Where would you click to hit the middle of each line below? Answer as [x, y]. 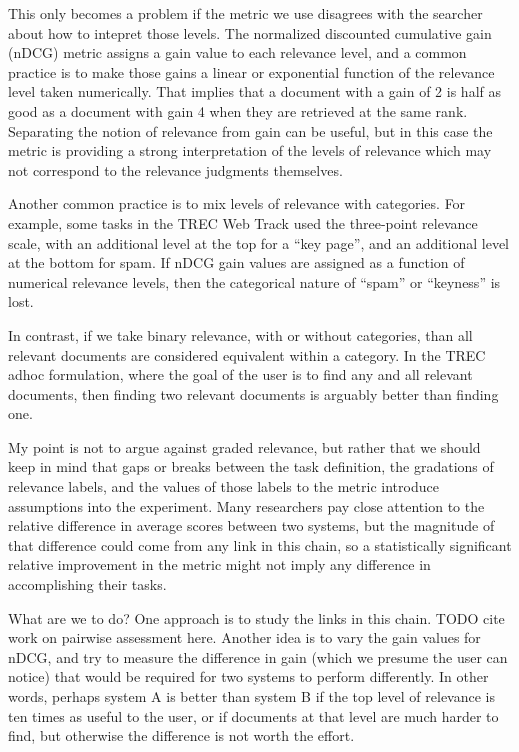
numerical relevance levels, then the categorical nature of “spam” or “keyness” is [254, 281]
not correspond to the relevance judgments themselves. [175, 169]
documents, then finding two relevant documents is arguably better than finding [253, 393]
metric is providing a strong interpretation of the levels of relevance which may [250, 150]
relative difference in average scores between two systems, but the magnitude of [251, 525]
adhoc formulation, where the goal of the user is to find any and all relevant [240, 374]
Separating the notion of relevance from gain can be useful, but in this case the [250, 130]
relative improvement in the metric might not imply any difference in [219, 564]
